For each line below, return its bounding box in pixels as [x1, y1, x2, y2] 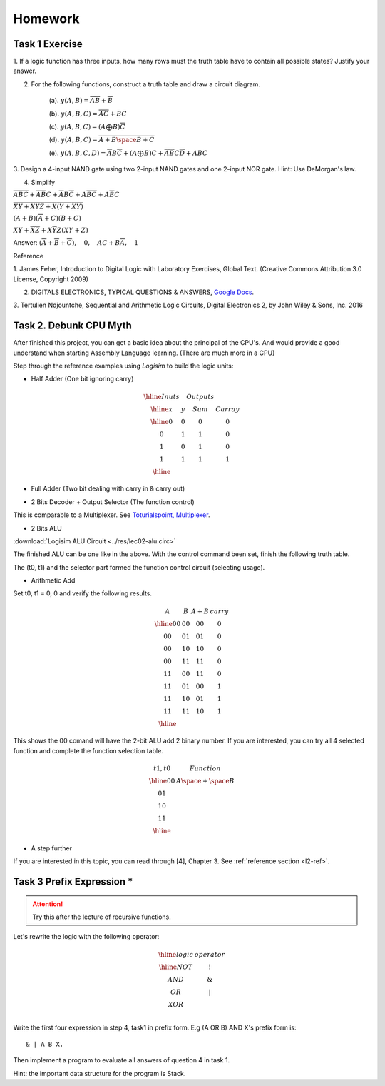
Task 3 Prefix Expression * [13, 875, 133, 888]
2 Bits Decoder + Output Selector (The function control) [31, 497, 195, 506]
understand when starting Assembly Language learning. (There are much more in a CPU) [13, 348, 275, 357]
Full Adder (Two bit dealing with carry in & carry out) [31, 484, 185, 493]
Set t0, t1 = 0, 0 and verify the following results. [13, 589, 153, 598]
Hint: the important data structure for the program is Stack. [13, 1069, 186, 1077]
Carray [215, 405, 240, 413]
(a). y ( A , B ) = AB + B [48, 96, 113, 105]
